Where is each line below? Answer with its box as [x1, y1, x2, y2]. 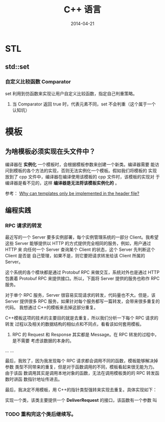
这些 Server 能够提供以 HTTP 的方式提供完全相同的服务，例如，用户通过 [5, 241, 151, 246]
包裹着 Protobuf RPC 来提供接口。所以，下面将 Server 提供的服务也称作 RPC [5, 276, 160, 281]
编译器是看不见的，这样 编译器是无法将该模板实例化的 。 [5, 180, 119, 186]
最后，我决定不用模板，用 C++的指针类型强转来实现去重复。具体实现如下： [5, 387, 157, 393]
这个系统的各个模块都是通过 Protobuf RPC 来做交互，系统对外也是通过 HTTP [5, 269, 160, 276]
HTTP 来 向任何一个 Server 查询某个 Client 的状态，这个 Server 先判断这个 [5, 246, 156, 252]
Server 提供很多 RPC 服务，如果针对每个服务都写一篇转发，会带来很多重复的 [5, 298, 160, 304]
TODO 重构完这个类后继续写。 [5, 411, 77, 418]
